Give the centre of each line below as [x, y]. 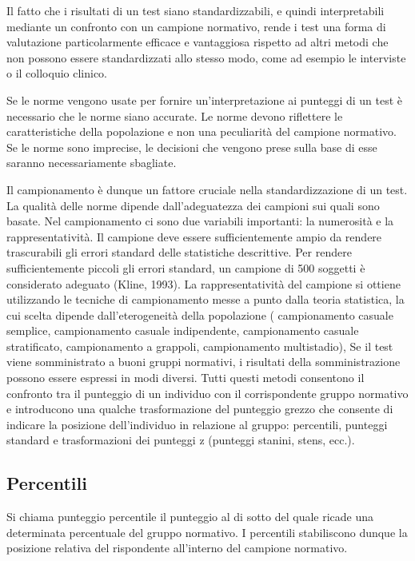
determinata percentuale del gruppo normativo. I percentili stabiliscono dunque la [207, 532]
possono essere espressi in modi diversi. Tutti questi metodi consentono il [186, 378]
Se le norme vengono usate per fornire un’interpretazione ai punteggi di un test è [205, 99]
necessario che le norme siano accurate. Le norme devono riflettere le [175, 115]
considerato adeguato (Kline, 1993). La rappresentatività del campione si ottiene [204, 283]
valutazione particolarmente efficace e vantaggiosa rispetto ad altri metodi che [198, 42]
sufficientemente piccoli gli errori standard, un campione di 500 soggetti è [186, 267]
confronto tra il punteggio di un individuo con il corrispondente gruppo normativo [207, 393]
